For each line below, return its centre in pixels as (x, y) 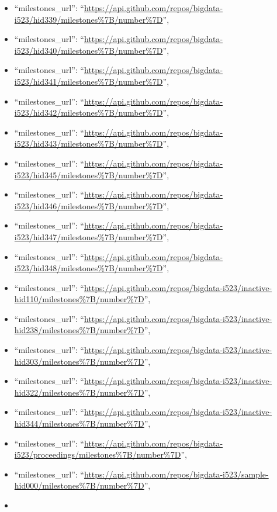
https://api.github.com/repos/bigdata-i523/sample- (176, 474)
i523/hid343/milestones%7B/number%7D (89, 143)
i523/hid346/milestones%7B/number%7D (89, 205)
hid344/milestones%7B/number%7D (79, 423)
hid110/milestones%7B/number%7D (79, 299)
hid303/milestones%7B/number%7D (79, 361)
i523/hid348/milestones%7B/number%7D (89, 268)
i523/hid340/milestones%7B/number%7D (89, 50)
